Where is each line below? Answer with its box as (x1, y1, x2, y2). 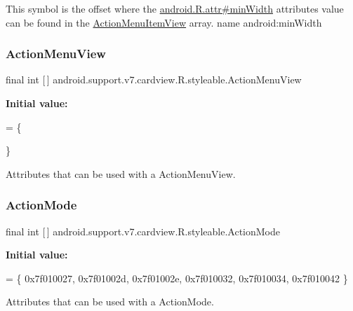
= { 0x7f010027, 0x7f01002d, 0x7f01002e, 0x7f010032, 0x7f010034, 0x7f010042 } (6, 270, 348, 285)
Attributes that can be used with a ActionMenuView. (6, 166, 236, 181)
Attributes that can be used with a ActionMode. (6, 294, 214, 309)
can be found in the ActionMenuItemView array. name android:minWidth (6, 15, 322, 29)
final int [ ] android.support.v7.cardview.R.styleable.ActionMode (6, 223, 280, 238)
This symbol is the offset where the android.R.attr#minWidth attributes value (6, 1, 344, 15)
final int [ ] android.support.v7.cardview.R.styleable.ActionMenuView (6, 72, 302, 87)
